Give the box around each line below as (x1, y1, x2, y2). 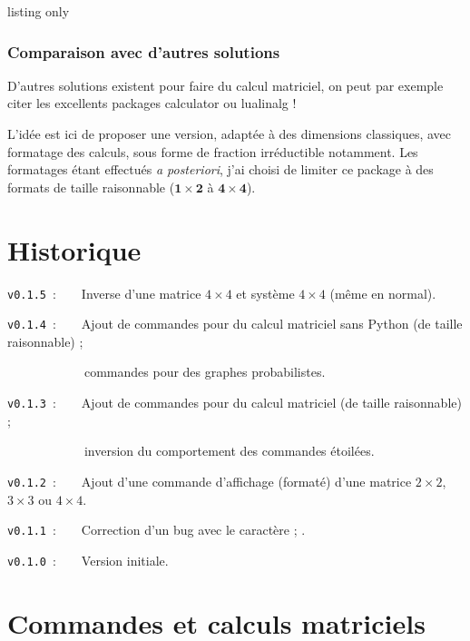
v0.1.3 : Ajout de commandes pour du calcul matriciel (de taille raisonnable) (7, 393, 462, 412)
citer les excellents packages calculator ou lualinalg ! (7, 94, 297, 113)
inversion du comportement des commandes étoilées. (83, 441, 375, 460)
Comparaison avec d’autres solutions (7, 40, 280, 63)
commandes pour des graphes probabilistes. (83, 362, 326, 381)
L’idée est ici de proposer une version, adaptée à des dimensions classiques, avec (7, 124, 451, 143)
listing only (7, 2, 70, 20)
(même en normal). (329, 283, 436, 302)
